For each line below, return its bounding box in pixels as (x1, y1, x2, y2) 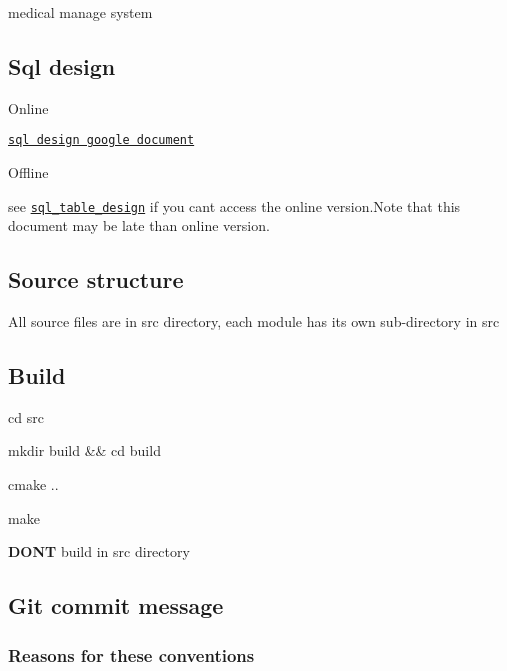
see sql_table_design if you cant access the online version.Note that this (8, 195, 461, 216)
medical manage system (8, 2, 153, 22)
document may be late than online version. (8, 215, 270, 236)
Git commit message (8, 590, 224, 621)
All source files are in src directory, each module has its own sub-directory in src (8, 311, 500, 332)
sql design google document (8, 133, 195, 148)
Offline (8, 162, 49, 183)
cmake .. (8, 474, 59, 495)
